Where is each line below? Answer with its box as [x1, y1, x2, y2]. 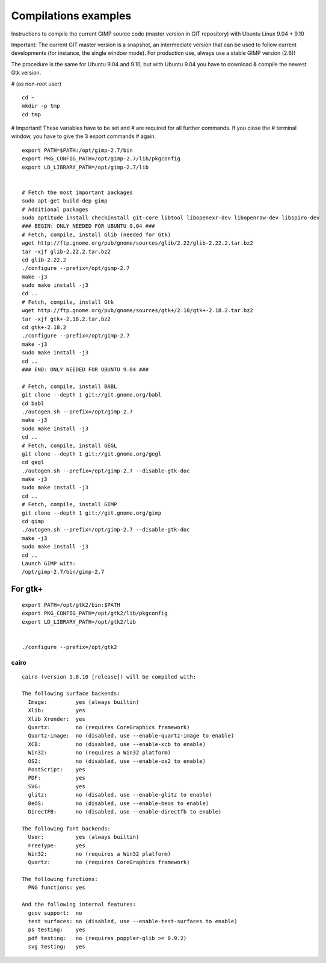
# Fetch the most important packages [22, 189, 134, 196]
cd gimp [22, 518, 45, 525]
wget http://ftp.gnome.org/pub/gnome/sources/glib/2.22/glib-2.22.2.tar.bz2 [22, 240, 254, 246]
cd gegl [22, 459, 45, 466]
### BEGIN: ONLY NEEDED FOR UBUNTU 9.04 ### [22, 223, 156, 230]
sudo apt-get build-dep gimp [22, 198, 108, 204]
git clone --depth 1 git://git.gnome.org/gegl [22, 450, 162, 457]
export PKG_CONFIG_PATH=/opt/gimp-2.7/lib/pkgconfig [22, 155, 180, 162]
